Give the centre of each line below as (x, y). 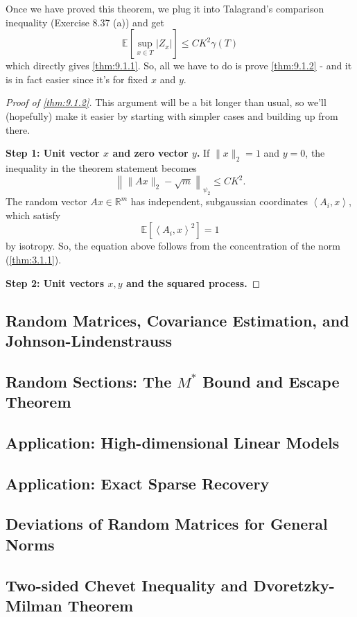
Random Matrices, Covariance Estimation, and (177, 320)
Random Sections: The (89, 381)
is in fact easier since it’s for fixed (77, 79)
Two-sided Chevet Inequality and (127, 585)
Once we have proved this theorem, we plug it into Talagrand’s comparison (165, 8)
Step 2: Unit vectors (55, 283)
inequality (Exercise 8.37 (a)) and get (85, 22)
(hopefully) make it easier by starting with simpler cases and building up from (172, 115)
